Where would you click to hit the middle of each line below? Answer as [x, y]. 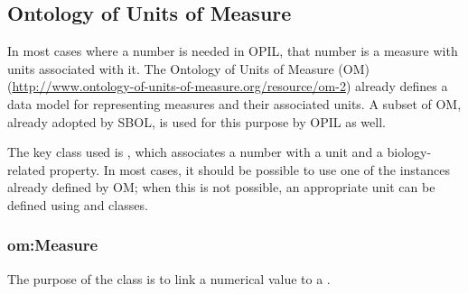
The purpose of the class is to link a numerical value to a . [169, 278]
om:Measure [53, 245]
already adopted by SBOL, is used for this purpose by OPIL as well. [197, 121]
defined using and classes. [78, 204]
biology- [409, 152]
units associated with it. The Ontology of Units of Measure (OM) [188, 68]
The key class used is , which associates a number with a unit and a [195, 152]
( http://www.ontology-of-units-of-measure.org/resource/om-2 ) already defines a [228, 86]
